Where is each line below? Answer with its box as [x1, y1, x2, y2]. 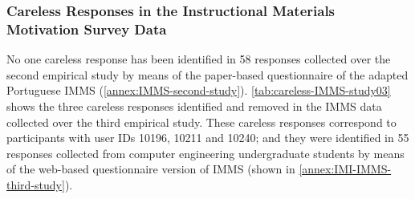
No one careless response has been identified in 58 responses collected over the [6, 51, 391, 67]
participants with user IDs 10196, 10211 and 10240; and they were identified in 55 [6, 129, 409, 146]
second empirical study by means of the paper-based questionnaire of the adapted [6, 66, 409, 83]
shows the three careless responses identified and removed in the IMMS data [6, 97, 382, 114]
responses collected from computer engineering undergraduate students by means [6, 144, 405, 161]
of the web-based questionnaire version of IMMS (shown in [6, 160, 295, 177]
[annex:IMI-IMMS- [299, 160, 392, 177]
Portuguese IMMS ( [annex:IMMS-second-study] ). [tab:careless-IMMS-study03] [6, 82, 391, 99]
